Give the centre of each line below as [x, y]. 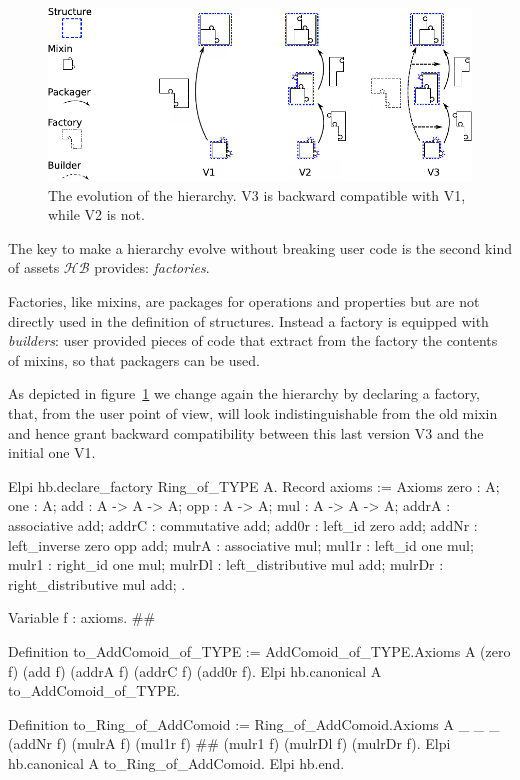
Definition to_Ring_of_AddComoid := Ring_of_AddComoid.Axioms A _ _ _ [254, 723]
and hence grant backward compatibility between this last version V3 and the [246, 432]
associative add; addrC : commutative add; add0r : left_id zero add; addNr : [243, 525]
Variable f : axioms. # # [82, 617]
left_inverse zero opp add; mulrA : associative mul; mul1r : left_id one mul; [241, 544]
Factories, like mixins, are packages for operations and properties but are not [244, 301]
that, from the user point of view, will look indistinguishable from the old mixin [253, 413]
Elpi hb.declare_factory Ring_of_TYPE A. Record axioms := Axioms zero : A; [254, 485]
